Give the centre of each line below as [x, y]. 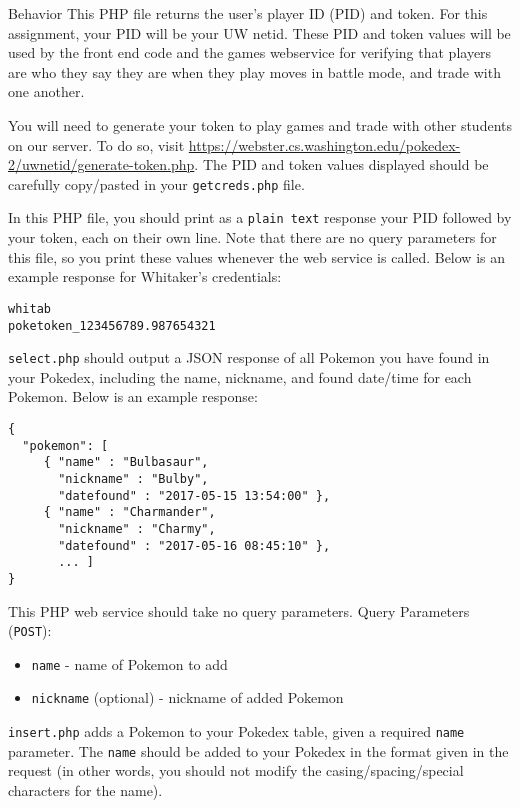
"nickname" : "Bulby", [133, 478]
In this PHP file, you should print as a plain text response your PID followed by [260, 217]
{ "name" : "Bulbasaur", [126, 462]
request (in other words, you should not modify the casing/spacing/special [236, 770]
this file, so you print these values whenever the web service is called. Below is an [256, 256]
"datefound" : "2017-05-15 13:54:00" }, [194, 495]
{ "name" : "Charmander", [129, 512]
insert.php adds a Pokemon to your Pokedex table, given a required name [236, 731]
